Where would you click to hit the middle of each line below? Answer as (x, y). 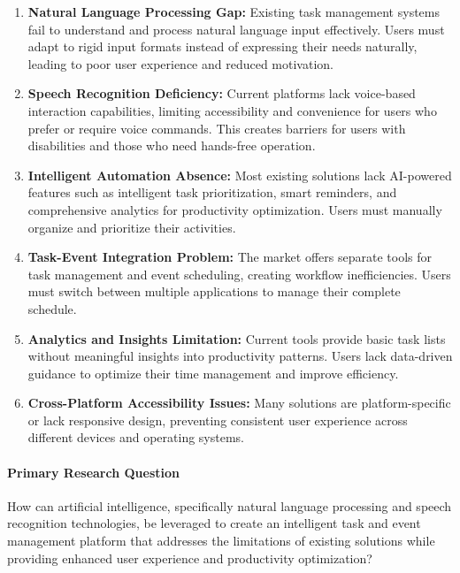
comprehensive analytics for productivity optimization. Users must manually (235, 209)
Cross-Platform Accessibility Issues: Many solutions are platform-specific (239, 403)
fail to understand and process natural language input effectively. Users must (236, 29)
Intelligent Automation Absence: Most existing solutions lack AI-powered (240, 175)
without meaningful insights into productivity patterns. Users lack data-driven (240, 356)
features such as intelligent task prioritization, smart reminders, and (212, 192)
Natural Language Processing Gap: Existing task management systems (234, 11)
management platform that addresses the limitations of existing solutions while (221, 541)
